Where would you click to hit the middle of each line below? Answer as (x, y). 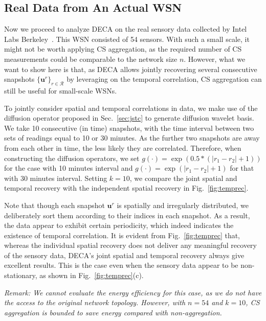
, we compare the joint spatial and (183, 178)
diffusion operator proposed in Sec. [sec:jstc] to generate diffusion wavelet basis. (129, 118)
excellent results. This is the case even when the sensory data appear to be (121, 265)
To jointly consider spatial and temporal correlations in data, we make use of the (131, 108)
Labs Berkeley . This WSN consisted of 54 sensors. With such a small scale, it (127, 39)
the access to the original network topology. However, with (95, 302)
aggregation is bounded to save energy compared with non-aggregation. (113, 312)
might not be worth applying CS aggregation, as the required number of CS (123, 49)
